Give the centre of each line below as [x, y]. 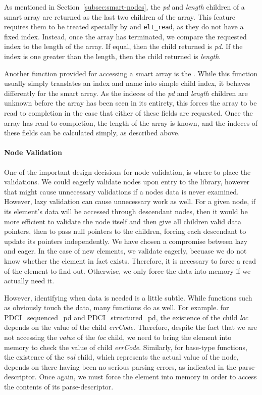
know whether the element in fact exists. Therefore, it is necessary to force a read [130, 260]
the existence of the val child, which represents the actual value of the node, [121, 357]
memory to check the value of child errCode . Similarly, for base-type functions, [126, 347]
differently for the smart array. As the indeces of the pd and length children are [126, 93]
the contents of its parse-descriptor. [59, 387]
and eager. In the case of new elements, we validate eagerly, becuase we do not [125, 251]
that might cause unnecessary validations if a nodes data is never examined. [121, 191]
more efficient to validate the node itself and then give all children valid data [123, 221]
